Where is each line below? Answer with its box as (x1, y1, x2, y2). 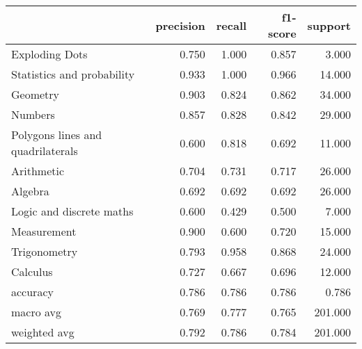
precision (155, 17, 205, 33)
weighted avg (11, 324, 74, 340)
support (307, 17, 351, 33)
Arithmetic (11, 163, 65, 179)
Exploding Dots (11, 46, 88, 62)
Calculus (11, 263, 53, 279)
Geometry (11, 86, 60, 102)
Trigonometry (11, 243, 78, 259)
